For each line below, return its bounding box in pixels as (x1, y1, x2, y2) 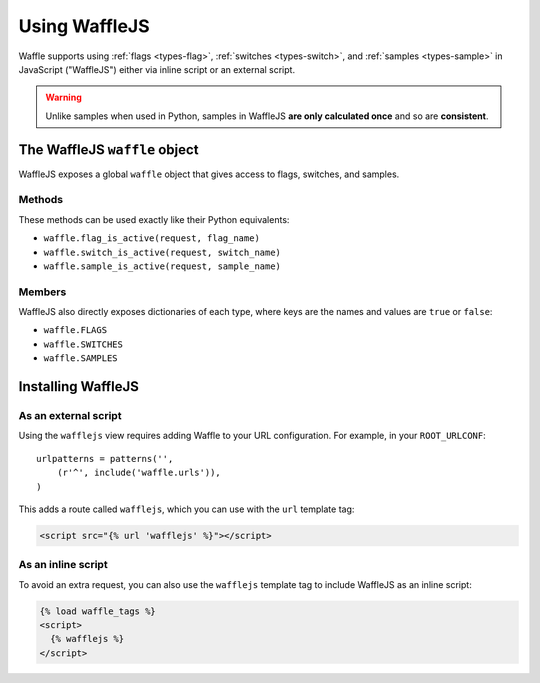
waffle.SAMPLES (43, 353, 119, 364)
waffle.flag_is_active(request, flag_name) (43, 233, 260, 244)
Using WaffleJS (18, 15, 150, 37)
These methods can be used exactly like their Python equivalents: (18, 213, 290, 225)
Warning (45, 91, 82, 104)
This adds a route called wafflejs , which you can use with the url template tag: (18, 503, 355, 515)
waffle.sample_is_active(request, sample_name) (43, 260, 282, 272)
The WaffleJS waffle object (18, 141, 199, 158)
